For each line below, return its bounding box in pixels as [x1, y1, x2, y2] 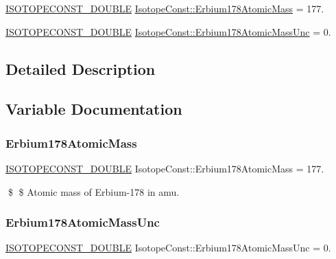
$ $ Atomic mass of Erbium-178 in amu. [8, 184, 180, 199]
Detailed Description [5, 58, 156, 79]
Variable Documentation [5, 98, 182, 120]
